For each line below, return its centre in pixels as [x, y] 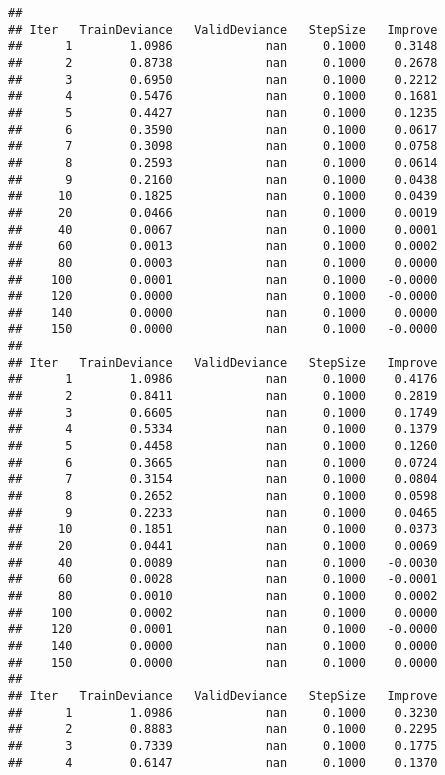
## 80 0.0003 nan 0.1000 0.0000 [223, 262]
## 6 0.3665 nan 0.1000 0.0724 [223, 462]
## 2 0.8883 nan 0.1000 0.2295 [223, 729]
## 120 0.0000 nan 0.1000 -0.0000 [223, 296]
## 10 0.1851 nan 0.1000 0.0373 [223, 529]
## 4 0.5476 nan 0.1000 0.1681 [223, 96]
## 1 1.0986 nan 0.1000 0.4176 [223, 379]
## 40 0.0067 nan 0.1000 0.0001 [223, 229]
